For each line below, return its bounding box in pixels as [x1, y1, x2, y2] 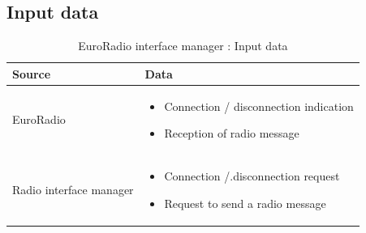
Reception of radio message [164, 125, 299, 142]
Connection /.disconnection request [164, 167, 340, 184]
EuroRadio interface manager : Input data [78, 37, 288, 54]
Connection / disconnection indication [164, 97, 354, 114]
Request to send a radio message [164, 194, 326, 211]
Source [12, 65, 51, 82]
